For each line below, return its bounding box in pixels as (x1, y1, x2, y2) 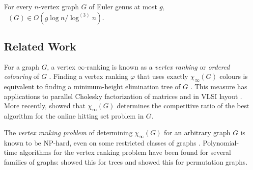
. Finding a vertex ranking (49, 71, 128, 81)
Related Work (4, 38, 77, 53)
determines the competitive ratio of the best (116, 100, 250, 111)
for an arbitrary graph (164, 127, 231, 137)
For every (4, 1, 32, 11)
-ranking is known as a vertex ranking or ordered (84, 61, 230, 72)
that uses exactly (137, 71, 188, 81)
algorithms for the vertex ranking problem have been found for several (19, 147, 231, 157)
